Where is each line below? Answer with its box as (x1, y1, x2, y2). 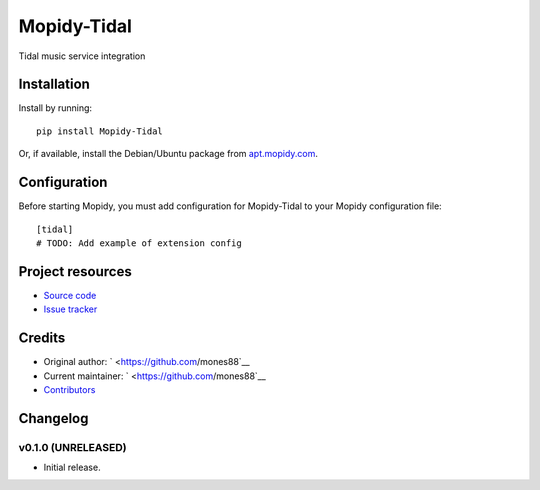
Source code (43, 289, 97, 301)
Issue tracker (43, 303, 98, 315)
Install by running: (18, 102, 93, 114)
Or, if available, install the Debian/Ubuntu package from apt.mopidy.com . (18, 148, 319, 160)
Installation (18, 76, 90, 93)
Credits (18, 330, 66, 347)
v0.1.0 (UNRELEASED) (18, 440, 127, 454)
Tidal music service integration (18, 50, 146, 62)
